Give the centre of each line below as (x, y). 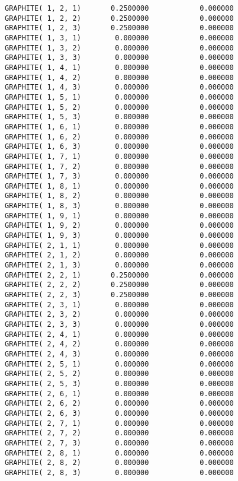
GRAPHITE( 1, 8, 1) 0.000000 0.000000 (119, 186)
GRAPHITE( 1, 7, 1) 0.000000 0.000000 (119, 156)
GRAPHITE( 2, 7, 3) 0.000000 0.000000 (119, 443)
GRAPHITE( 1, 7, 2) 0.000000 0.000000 (119, 166)
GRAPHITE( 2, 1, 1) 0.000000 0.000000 (119, 245)
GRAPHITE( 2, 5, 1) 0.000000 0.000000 (119, 364)
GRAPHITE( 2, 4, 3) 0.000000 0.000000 (119, 354)
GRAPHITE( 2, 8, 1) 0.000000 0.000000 (119, 453)
